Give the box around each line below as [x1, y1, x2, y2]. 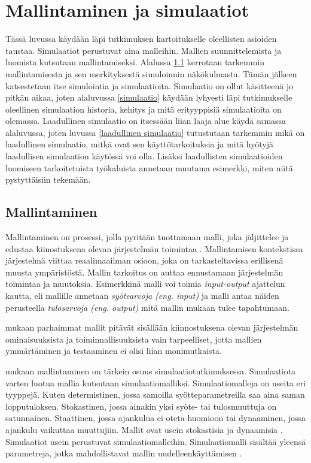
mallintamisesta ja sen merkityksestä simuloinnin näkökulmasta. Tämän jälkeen [5, 67, 297, 80]
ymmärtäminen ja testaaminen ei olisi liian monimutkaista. [5, 344, 222, 357]
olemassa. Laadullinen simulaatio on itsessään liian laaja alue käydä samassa [5, 114, 286, 127]
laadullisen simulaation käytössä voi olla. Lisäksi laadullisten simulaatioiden [5, 150, 283, 162]
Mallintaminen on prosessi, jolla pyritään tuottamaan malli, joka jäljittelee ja [5, 231, 289, 243]
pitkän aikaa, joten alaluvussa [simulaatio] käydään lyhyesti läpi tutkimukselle [5, 91, 292, 104]
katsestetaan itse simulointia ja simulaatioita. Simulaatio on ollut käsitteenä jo [5, 79, 294, 92]
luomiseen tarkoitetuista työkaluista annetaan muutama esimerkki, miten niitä [5, 161, 293, 174]
